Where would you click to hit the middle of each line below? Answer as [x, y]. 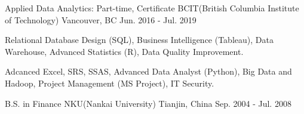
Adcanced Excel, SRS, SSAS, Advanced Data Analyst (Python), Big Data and [148, 71]
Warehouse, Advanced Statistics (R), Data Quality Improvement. [124, 51]
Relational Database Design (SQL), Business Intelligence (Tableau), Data [139, 40]
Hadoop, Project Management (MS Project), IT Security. [110, 83]
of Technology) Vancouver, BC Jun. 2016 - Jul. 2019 [101, 19]
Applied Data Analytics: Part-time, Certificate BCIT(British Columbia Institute [152, 8]
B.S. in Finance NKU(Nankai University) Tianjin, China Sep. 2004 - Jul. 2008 [148, 103]
